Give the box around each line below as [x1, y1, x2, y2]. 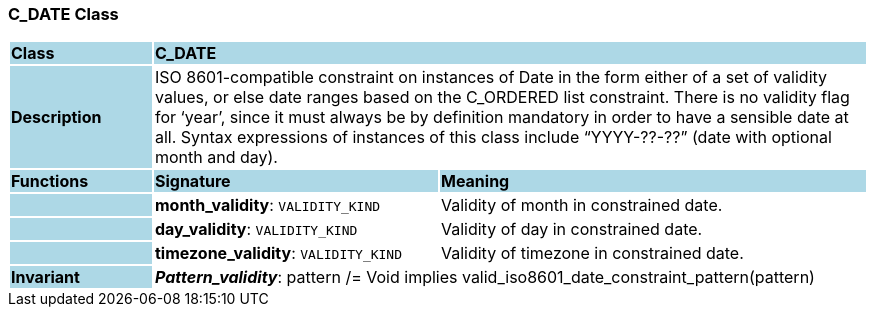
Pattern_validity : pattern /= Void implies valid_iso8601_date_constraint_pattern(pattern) [154, 267, 815, 288]
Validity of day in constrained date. [440, 219, 703, 240]
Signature [154, 171, 231, 192]
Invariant [11, 267, 80, 288]
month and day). [154, 147, 278, 168]
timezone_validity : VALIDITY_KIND [154, 243, 403, 264]
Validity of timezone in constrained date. [440, 243, 744, 264]
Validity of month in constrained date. [440, 195, 723, 216]
